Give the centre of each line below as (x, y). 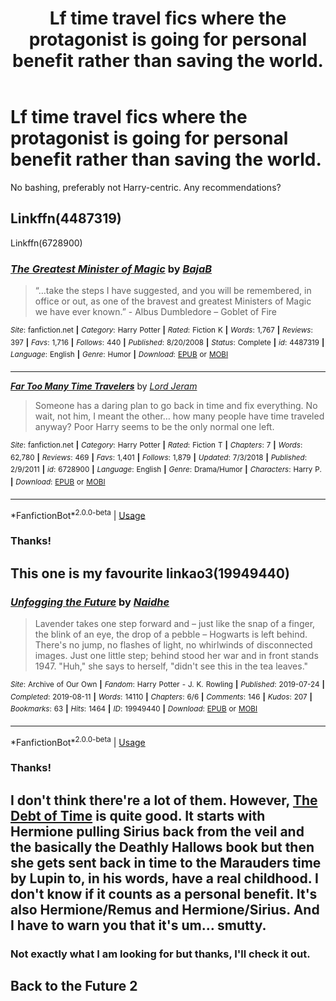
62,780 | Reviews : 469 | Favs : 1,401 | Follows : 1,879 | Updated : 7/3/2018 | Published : (159, 457)
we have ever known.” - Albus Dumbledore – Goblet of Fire (156, 312)
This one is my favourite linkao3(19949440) (150, 573)
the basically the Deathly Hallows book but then (162, 847)
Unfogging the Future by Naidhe (90, 602)
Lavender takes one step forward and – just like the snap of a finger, (175, 623)
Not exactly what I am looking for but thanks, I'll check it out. (160, 954)
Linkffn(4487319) (66, 218)
